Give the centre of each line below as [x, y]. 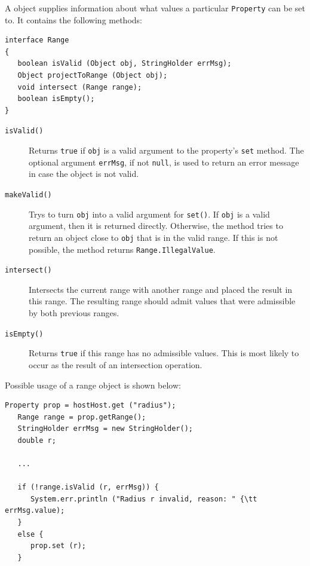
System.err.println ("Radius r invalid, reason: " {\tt [144, 499]
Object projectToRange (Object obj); [93, 76]
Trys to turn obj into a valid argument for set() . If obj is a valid [149, 214]
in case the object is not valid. [84, 174]
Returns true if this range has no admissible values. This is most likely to [164, 353]
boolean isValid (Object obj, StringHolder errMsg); [125, 64]
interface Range [37, 40]
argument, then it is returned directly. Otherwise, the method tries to [156, 226]
